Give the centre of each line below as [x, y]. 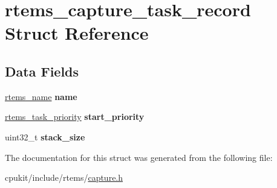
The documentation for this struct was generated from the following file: [139, 157]
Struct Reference [77, 33]
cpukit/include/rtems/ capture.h [64, 177]
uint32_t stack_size [45, 136]
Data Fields [42, 71]
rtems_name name [41, 96]
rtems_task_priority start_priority [75, 117]
